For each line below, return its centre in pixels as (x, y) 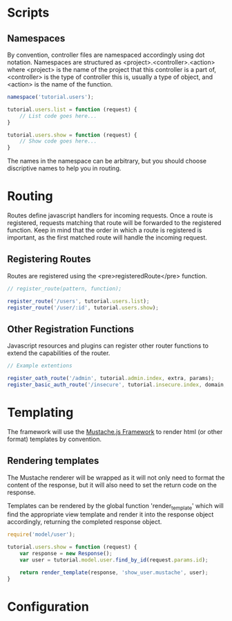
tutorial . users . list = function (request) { (72, 109)
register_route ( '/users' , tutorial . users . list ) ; (78, 301)
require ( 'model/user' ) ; (41, 534)
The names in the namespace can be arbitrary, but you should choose (107, 161)
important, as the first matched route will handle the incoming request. (107, 237)
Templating (40, 413)
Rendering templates (53, 461)
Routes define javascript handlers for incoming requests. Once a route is (110, 215)
